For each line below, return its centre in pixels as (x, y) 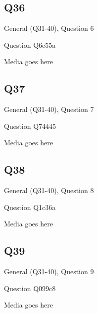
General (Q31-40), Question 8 (49, 190)
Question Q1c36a (30, 207)
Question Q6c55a (30, 45)
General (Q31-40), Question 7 (49, 109)
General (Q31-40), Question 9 (49, 271)
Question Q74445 (30, 126)
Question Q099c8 (30, 288)
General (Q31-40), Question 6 (49, 28)
